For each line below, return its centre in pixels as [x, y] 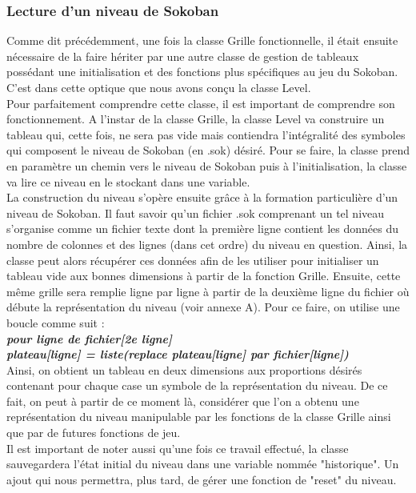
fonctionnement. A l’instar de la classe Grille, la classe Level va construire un [196, 119]
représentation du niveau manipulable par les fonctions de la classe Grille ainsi [199, 417]
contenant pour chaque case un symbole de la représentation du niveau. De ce [197, 385]
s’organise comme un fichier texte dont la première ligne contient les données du [203, 228]
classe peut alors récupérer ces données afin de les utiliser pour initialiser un [193, 260]
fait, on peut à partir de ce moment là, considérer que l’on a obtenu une [183, 401]
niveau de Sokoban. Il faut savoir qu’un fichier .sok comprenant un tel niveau [196, 212]
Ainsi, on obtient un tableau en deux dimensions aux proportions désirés [184, 369]
